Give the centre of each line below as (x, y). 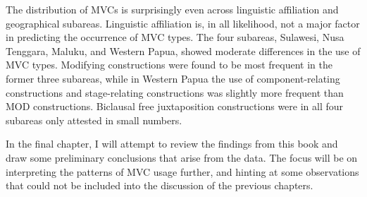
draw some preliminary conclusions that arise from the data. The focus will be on (182, 157)
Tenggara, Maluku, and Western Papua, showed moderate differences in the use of (183, 50)
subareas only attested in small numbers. (94, 120)
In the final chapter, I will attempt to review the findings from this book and (172, 144)
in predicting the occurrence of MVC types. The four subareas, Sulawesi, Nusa (175, 37)
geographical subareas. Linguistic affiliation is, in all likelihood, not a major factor (183, 23)
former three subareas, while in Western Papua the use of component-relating (173, 78)
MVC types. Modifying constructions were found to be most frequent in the (169, 65)
